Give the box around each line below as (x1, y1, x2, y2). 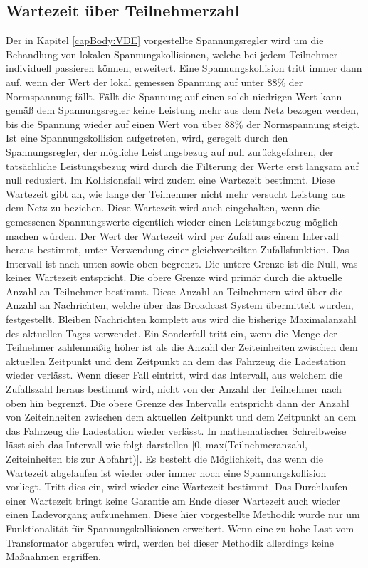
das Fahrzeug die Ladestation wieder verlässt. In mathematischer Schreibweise (6, 423, 347, 438)
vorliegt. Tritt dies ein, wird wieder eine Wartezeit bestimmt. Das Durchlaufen (6, 479, 348, 494)
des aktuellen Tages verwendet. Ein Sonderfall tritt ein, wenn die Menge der (6, 325, 337, 340)
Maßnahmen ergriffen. (6, 549, 101, 564)
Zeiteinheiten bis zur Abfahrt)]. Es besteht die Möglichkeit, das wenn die (6, 451, 323, 466)
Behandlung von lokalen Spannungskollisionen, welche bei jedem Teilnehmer (6, 46, 338, 61)
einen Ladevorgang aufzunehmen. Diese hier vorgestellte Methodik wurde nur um (6, 507, 360, 522)
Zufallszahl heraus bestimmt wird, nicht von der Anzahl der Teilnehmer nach (6, 382, 342, 396)
